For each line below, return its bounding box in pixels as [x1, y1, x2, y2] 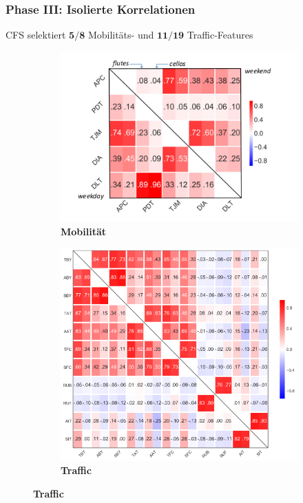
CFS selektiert [6, 28, 66, 42]
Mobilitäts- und [87, 28, 154, 42]
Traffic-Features [187, 28, 253, 42]
